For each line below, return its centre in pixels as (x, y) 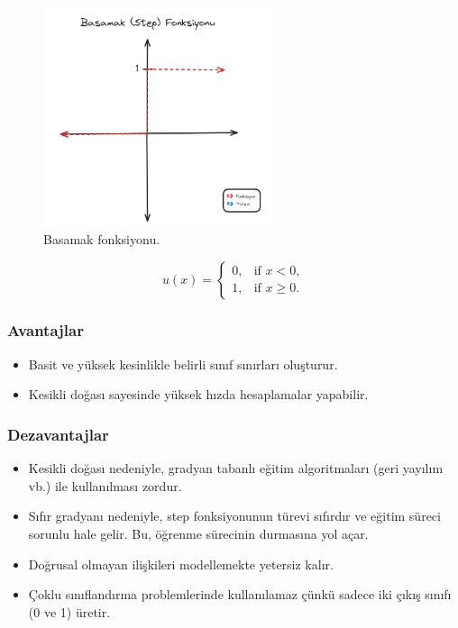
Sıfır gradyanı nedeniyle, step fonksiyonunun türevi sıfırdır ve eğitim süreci (234, 516)
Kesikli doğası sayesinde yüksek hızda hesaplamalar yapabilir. (198, 394)
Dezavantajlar (58, 434)
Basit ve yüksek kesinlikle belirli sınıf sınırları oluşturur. (183, 364)
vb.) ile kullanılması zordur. (105, 485)
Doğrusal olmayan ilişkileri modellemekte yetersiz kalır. (181, 564)
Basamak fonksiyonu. (102, 238)
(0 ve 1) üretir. (69, 611)
